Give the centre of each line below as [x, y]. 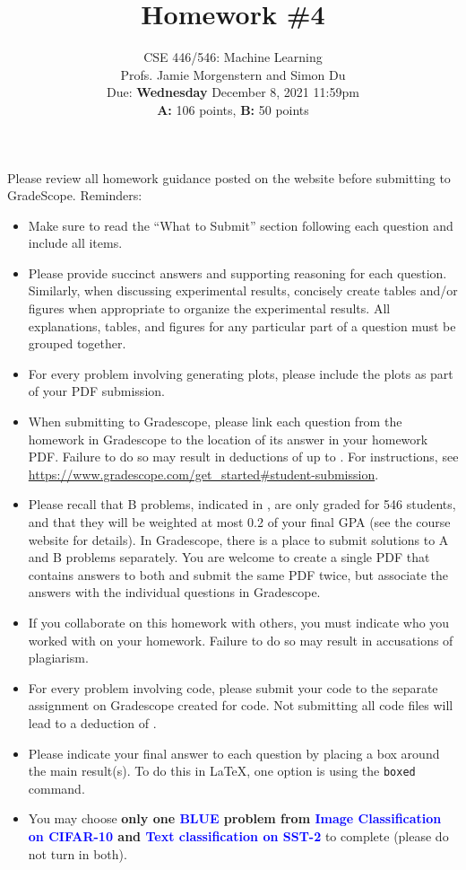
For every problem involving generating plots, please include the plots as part [241, 373]
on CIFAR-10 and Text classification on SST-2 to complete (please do [238, 835]
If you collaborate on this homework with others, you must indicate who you [239, 622]
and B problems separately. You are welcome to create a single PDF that [229, 557]
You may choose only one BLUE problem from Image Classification [235, 818]
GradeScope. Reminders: [75, 195]
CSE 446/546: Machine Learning [233, 57]
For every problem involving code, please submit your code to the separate [233, 687]
